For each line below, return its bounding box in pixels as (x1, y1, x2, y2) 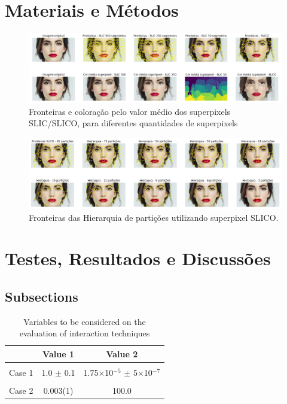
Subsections (5, 287, 78, 305)
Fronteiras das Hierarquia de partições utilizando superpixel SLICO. (29, 211, 279, 223)
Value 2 (106, 347, 138, 360)
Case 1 (9, 366, 33, 378)
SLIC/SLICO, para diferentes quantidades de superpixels (29, 117, 238, 129)
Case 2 (9, 384, 33, 397)
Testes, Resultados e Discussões (5, 246, 271, 271)
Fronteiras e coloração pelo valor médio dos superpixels (29, 105, 231, 117)
